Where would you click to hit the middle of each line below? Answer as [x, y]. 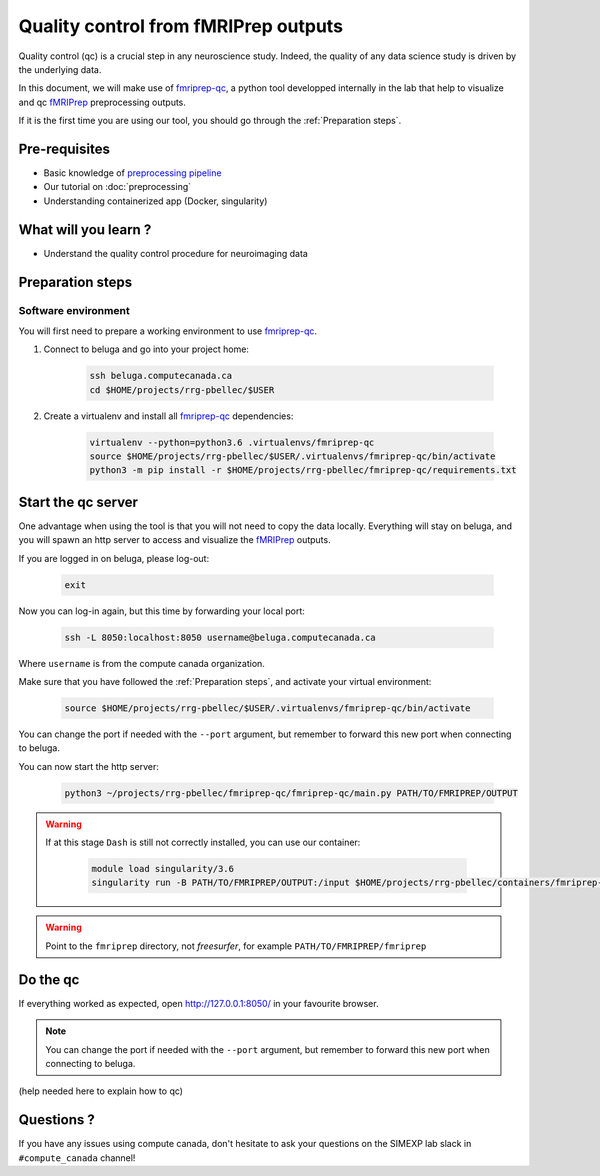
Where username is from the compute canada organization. [141, 663]
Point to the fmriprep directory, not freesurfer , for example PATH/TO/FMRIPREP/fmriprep [236, 946]
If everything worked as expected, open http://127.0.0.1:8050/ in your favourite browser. [198, 1003]
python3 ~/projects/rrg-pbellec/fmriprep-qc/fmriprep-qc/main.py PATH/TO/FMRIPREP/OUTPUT [291, 793]
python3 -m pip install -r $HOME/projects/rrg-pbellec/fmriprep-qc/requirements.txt [303, 470]
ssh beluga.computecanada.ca [161, 376]
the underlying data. [60, 69]
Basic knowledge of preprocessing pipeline [132, 173]
